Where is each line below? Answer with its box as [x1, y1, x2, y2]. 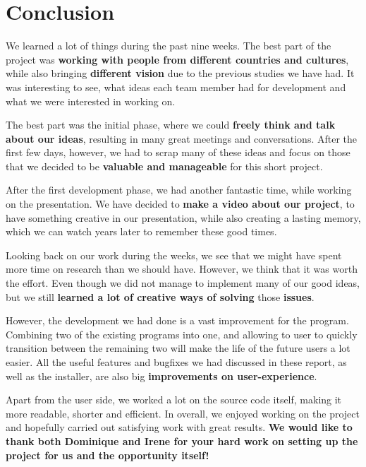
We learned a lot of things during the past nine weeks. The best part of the [6, 38, 331, 53]
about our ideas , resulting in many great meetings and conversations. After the [6, 131, 357, 146]
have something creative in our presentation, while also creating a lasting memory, [6, 210, 361, 225]
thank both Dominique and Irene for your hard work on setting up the [6, 433, 358, 448]
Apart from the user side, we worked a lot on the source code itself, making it [6, 392, 342, 407]
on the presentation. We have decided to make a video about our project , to [6, 196, 355, 211]
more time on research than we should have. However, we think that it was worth [6, 261, 358, 276]
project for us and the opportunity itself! [6, 447, 209, 462]
